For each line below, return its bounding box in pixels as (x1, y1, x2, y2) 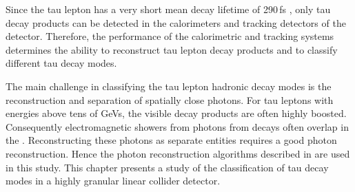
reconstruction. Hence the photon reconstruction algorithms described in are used (6, 146, 350, 160)
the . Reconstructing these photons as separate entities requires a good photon (6, 133, 337, 147)
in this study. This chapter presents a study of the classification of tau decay (6, 160, 329, 174)
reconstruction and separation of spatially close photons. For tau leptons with (6, 92, 334, 107)
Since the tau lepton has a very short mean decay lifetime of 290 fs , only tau (6, 2, 331, 16)
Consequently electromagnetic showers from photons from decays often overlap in (6, 119, 349, 134)
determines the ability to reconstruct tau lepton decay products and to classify (6, 42, 338, 56)
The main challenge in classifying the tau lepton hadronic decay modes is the (6, 78, 332, 93)
